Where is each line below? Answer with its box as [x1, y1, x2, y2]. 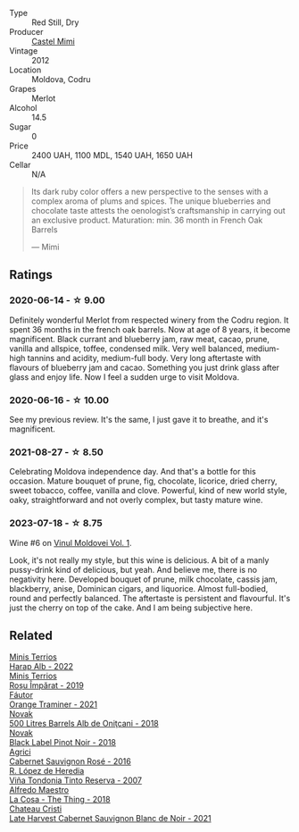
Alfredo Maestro [9, 785, 70, 795]
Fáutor [9, 690, 34, 701]
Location [9, 64, 42, 75]
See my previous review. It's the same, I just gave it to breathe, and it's [9, 414, 269, 424]
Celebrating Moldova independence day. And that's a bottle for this [9, 466, 256, 477]
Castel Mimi [31, 36, 76, 46]
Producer [9, 27, 44, 37]
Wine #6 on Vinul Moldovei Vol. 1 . [9, 537, 132, 548]
